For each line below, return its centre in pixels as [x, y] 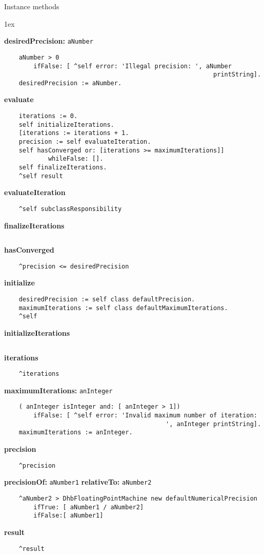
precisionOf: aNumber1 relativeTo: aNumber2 [78, 482]
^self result [41, 176]
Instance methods [32, 6]
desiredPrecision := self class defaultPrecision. [107, 299]
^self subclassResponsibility [70, 209]
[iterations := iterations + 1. [74, 133]
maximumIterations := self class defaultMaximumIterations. [123, 308]
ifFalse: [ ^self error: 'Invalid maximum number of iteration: [145, 416]
